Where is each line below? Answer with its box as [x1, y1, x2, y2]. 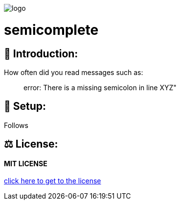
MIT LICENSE [4, 159, 47, 168]
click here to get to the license [4, 177, 101, 185]
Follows [4, 121, 28, 129]
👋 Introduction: [4, 47, 78, 60]
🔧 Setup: [4, 100, 46, 113]
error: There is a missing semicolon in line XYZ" [23, 83, 177, 92]
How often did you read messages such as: [4, 68, 143, 76]
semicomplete [4, 21, 99, 38]
